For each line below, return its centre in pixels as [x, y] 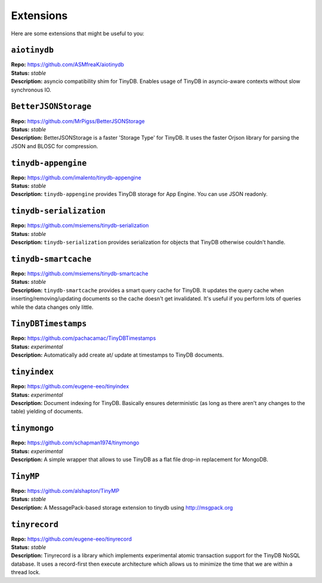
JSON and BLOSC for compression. [55, 146]
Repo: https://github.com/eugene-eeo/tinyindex [70, 386]
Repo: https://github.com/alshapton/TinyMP [65, 490]
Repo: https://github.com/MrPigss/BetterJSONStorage [78, 121]
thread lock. [26, 572]
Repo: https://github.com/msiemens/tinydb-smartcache [80, 273]
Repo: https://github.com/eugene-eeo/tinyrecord [72, 539]
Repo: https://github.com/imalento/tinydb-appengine [76, 177]
